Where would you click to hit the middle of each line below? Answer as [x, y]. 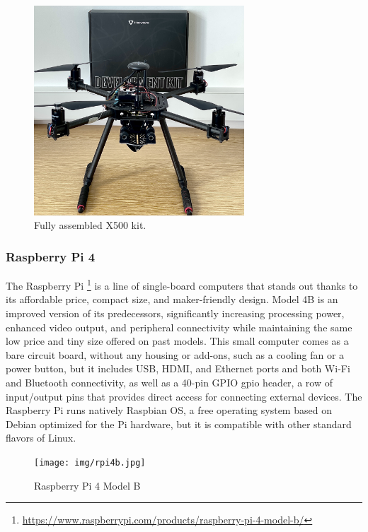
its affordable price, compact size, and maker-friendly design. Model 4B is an [172, 299]
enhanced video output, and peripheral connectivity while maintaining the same [179, 327]
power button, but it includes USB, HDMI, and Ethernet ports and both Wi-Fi [178, 368]
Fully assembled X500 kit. [90, 225]
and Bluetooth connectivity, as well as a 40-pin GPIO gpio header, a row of [169, 383]
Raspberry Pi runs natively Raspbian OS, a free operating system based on [169, 410]
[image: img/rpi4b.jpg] [90, 462]
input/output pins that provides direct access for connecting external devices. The [184, 396]
